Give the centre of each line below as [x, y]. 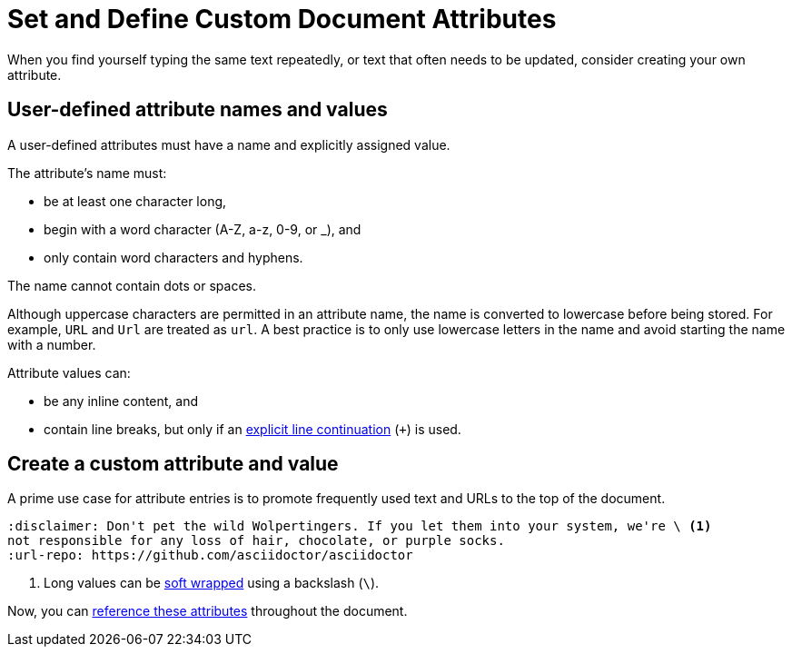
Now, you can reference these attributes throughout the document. [208, 611]
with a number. [52, 344]
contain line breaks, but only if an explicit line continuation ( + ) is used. [252, 429]
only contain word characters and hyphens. [173, 257]
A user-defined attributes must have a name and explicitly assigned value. [229, 144]
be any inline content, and [121, 401]
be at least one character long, [135, 201]
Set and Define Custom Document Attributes [282, 19]
